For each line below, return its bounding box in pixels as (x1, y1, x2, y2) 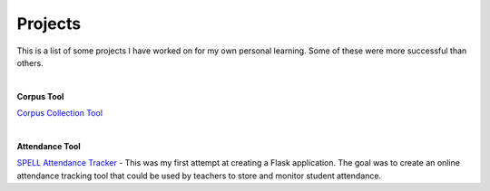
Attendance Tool (16, 140, 81, 151)
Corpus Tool (16, 91, 64, 101)
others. (16, 57, 44, 68)
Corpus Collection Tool (16, 108, 103, 119)
